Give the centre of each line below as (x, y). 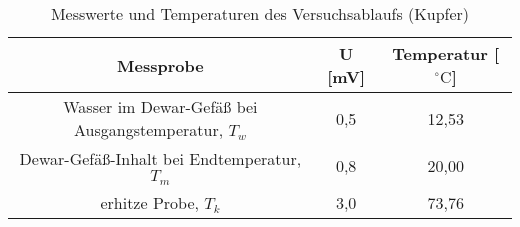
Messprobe (160, 65)
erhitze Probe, (149, 202)
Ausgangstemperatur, (149, 129)
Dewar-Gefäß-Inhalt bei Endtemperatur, (160, 158)
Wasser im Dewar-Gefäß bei (160, 106)
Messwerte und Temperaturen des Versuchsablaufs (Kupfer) (260, 13)
